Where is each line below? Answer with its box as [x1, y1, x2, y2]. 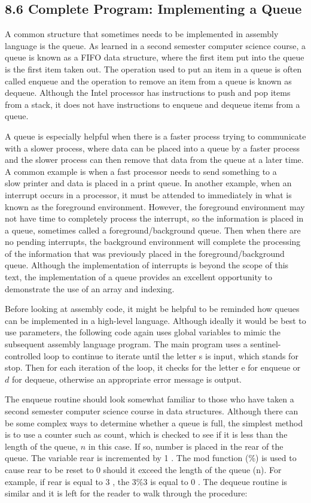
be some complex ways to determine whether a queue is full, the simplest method [5, 416, 303, 429]
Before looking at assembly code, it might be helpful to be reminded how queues [5, 302, 300, 315]
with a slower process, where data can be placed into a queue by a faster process [5, 141, 300, 154]
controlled [5, 349, 41, 362]
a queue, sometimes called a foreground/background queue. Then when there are [5, 223, 301, 236]
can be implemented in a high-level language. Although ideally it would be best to [5, 314, 306, 326]
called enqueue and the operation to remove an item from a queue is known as [5, 74, 292, 87]
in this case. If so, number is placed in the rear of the [88, 440, 283, 452]
